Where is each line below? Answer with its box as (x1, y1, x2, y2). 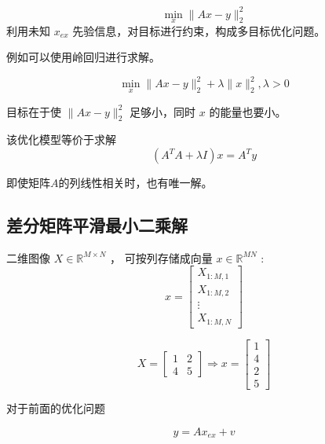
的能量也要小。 (209, 103, 287, 119)
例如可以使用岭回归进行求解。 (6, 49, 160, 65)
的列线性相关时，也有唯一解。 (58, 174, 213, 191)
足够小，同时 (130, 103, 196, 119)
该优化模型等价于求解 (6, 131, 116, 148)
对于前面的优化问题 (6, 400, 105, 416)
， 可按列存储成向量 (110, 249, 213, 266)
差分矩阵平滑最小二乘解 (6, 213, 188, 237)
